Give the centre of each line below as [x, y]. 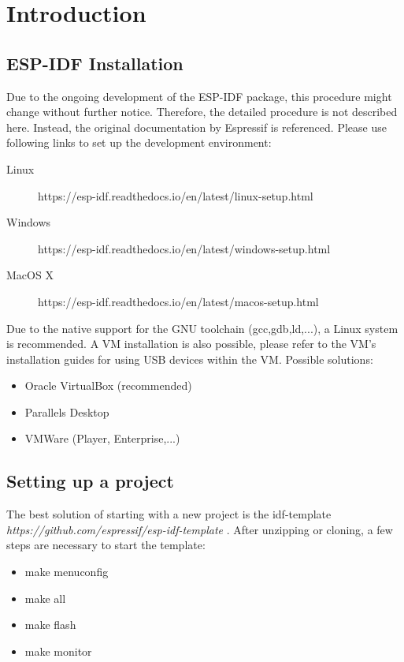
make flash [50, 625]
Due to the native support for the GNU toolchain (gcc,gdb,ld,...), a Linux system [202, 328]
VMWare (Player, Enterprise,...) [102, 438]
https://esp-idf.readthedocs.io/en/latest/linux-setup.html [176, 195]
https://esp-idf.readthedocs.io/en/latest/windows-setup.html [184, 248]
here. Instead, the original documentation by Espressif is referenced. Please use [196, 127]
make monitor [58, 651]
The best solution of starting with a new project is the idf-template [169, 514]
